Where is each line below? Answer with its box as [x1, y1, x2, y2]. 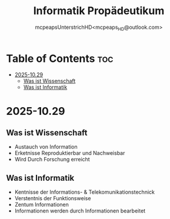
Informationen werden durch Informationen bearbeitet [14, 207, 146, 214]
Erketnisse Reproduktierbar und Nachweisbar [14, 150, 125, 157]
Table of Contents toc [6, 52, 114, 65]
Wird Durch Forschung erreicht [14, 156, 90, 163]
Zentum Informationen [14, 201, 69, 208]
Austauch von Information [14, 143, 78, 151]
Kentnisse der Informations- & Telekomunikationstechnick [14, 188, 155, 195]
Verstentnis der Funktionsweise [14, 195, 91, 202]
